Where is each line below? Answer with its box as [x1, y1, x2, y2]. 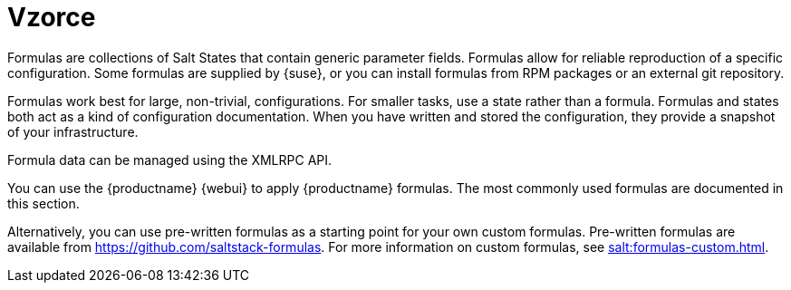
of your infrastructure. [7, 123, 139, 140]
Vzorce [7, 2, 96, 33]
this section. [7, 195, 80, 211]
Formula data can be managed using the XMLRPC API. [7, 151, 333, 168]
